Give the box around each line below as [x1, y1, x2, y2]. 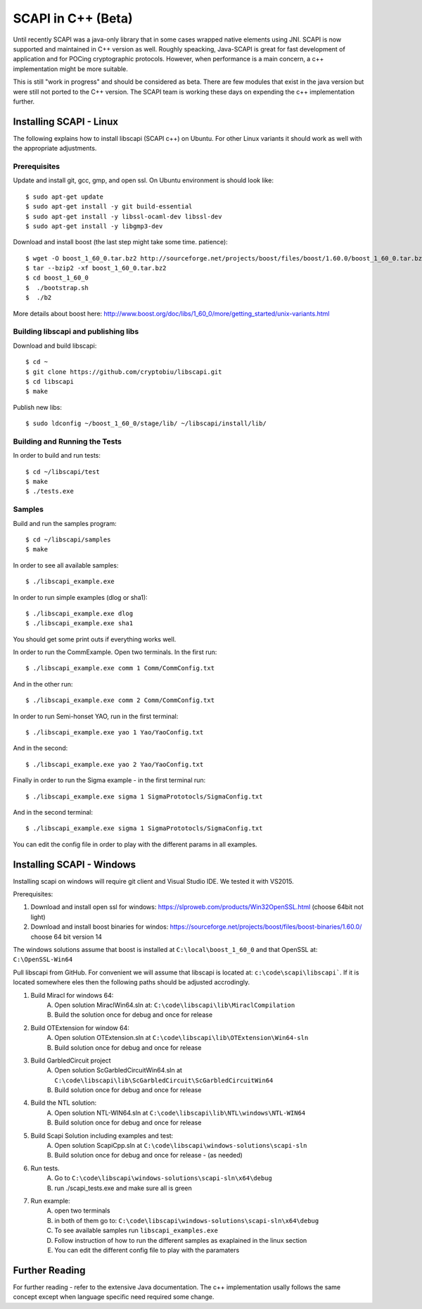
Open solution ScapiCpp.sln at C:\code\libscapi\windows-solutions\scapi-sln [54, 1141, 307, 1150]
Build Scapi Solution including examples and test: [30, 1131, 174, 1140]
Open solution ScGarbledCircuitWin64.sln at [54, 1066, 183, 1075]
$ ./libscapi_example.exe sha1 [25, 620, 134, 627]
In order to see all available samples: [13, 560, 119, 570]
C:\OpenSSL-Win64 [13, 956, 73, 964]
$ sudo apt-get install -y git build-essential [25, 203, 193, 211]
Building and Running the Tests [13, 437, 122, 446]
